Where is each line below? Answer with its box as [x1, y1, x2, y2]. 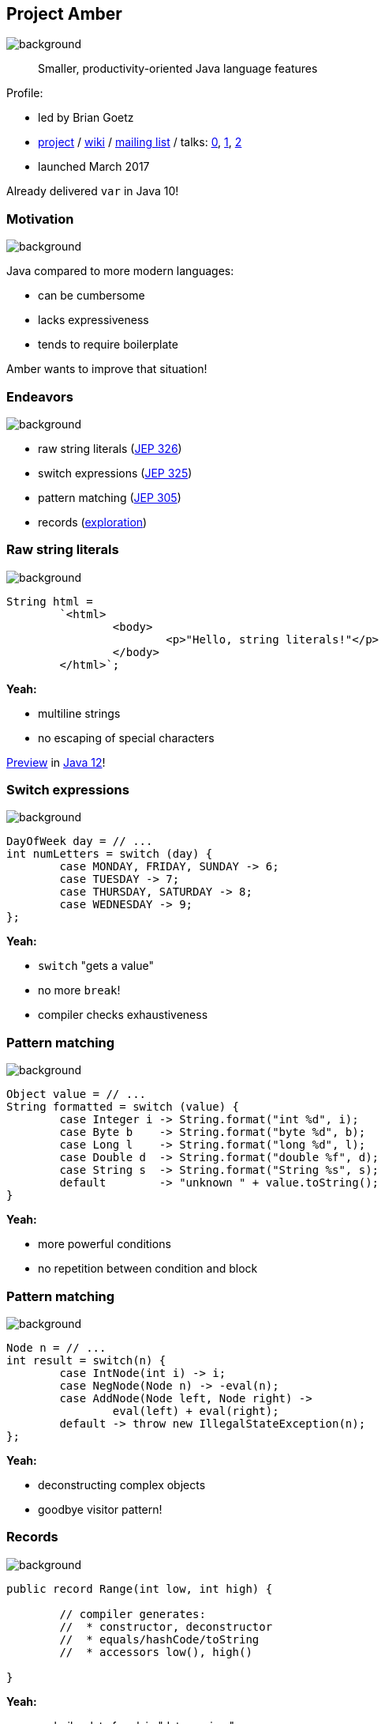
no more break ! [38, 983, 121, 998]
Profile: [6, 86, 43, 100]
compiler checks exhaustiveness [38, 1008, 208, 1022]
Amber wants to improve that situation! [6, 362, 207, 376]
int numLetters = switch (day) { [6, 847, 213, 861]
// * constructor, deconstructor [59, 1620, 273, 1633]
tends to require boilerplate [38, 338, 178, 352]
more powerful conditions [38, 1237, 171, 1251]
